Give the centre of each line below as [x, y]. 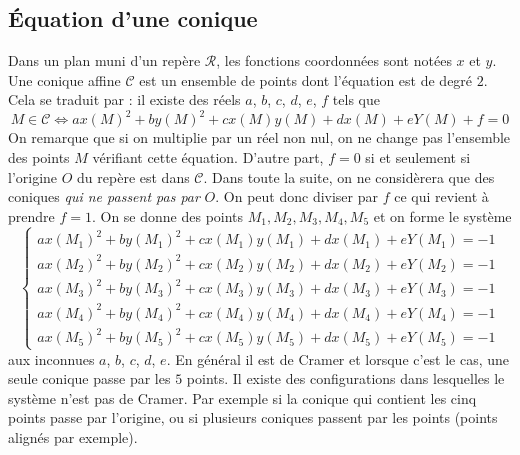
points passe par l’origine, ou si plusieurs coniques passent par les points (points [253, 417]
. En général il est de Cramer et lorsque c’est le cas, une [338, 358]
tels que [356, 99]
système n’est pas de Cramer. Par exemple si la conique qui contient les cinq [242, 397]
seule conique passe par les [89, 378]
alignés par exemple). [73, 436]
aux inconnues [51, 358]
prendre [31, 215]
